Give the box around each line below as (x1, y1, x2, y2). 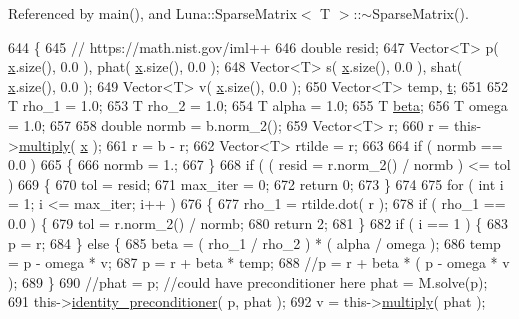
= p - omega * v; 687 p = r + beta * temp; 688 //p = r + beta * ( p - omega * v (8, 252, 510, 273)
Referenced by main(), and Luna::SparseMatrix (8, 3, 297, 23)
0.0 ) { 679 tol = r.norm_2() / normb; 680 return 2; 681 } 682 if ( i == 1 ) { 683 (8, 212, 508, 233)
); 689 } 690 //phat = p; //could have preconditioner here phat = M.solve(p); (8, 271, 488, 292)
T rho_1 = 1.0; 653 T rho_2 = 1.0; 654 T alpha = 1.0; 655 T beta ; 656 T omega (8, 95, 508, 116)
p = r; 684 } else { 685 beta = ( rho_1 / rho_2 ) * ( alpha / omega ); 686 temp (8, 232, 501, 253)
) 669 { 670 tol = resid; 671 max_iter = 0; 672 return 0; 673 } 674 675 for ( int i (8, 173, 504, 194)
